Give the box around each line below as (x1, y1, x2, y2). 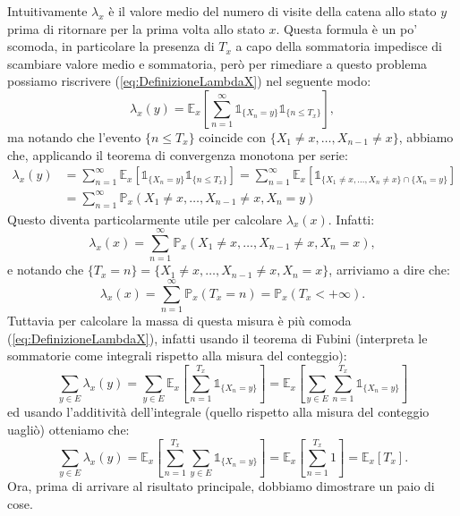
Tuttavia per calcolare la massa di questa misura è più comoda (7, 310, 352, 329)
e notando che (7, 260, 84, 279)
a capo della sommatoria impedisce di (235, 37, 442, 55)
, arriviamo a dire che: (328, 260, 450, 279)
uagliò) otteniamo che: (7, 419, 130, 438)
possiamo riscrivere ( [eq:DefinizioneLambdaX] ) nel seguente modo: (7, 72, 371, 90)
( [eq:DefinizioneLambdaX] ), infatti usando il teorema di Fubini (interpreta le (7, 328, 428, 347)
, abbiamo (398, 127, 454, 146)
